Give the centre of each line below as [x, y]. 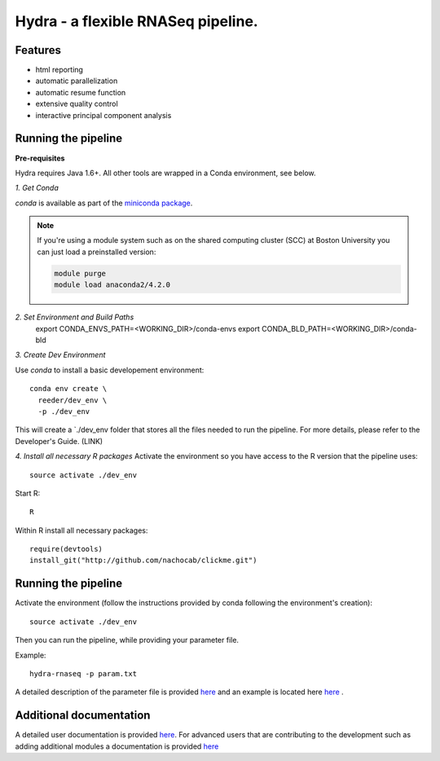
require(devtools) [66, 549]
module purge [80, 273]
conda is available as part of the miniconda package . [104, 203]
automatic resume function [81, 92]
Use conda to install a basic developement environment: [110, 370]
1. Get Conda [37, 188]
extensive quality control [77, 104]
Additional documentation [83, 716]
